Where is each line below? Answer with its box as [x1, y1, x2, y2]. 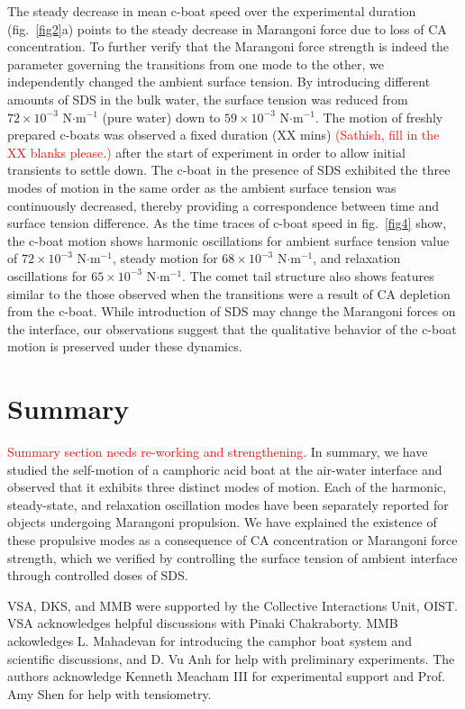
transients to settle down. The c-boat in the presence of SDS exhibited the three [7, 160, 451, 179]
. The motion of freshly [315, 107, 443, 126]
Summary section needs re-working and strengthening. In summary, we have [7, 442, 428, 460]
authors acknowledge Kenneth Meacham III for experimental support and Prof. [7, 667, 445, 686]
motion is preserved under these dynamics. [7, 337, 242, 356]
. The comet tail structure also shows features [182, 266, 434, 285]
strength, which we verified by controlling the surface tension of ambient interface [7, 548, 458, 567]
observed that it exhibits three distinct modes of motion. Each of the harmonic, [7, 477, 447, 496]
